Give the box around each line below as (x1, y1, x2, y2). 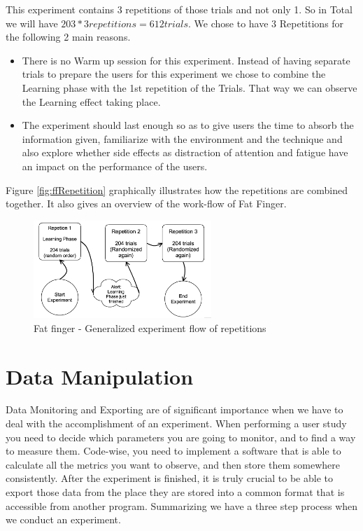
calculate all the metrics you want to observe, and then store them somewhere (6, 457, 340, 471)
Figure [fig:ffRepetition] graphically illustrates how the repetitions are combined (6, 182, 348, 197)
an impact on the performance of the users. (22, 158, 208, 173)
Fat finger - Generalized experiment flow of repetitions (34, 320, 266, 335)
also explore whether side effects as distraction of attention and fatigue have (22, 145, 348, 160)
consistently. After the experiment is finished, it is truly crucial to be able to (6, 471, 333, 485)
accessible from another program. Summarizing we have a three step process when (6, 498, 358, 513)
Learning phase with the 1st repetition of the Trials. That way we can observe (22, 80, 357, 95)
